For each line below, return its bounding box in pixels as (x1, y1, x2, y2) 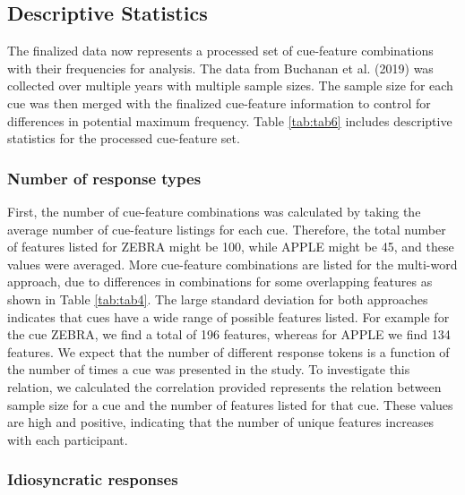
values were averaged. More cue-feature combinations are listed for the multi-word (7, 254, 458, 273)
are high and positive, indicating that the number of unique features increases (7, 413, 435, 431)
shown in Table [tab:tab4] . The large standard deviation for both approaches (7, 289, 428, 308)
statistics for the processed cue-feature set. (7, 129, 240, 148)
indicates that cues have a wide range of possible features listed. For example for (7, 307, 450, 326)
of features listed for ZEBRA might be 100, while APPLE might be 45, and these (7, 237, 454, 256)
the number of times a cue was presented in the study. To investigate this (7, 360, 410, 379)
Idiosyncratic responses (7, 468, 178, 491)
